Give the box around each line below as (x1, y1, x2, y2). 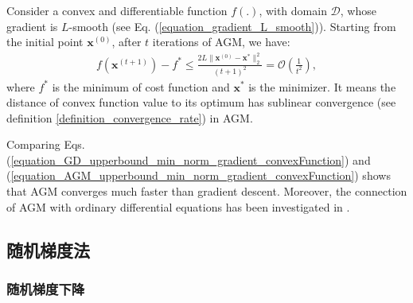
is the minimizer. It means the (248, 78, 396, 95)
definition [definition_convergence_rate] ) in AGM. (6, 109, 253, 126)
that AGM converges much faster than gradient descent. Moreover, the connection (6, 183, 407, 200)
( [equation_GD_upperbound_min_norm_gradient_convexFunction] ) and (6, 151, 371, 168)
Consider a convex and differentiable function (6, 2, 228, 18)
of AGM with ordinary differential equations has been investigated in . (6, 198, 350, 215)
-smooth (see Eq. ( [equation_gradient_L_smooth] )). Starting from (68, 17, 396, 34)
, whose (340, 2, 376, 18)
